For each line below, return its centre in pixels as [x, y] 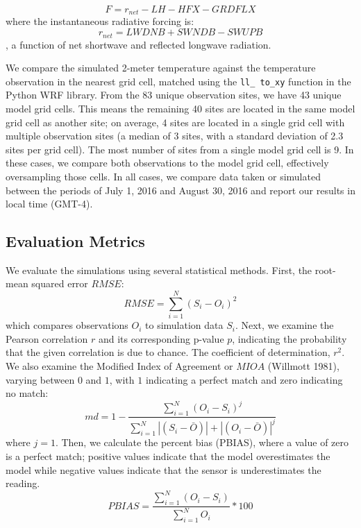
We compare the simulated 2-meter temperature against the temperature [161, 68]
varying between [40, 379]
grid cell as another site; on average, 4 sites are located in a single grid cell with [175, 122]
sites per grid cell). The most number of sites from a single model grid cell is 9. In [180, 149]
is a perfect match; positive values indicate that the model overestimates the [168, 456]
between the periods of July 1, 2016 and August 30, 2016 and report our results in [180, 190]
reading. [23, 483]
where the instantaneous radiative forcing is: [100, 21]
